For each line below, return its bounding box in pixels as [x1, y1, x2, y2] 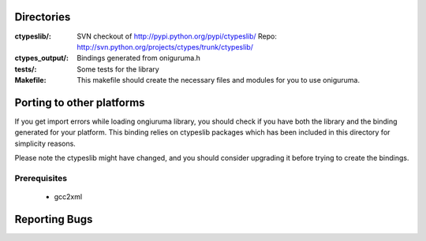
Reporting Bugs [14, 213, 93, 226]
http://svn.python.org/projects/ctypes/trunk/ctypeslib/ [77, 42, 254, 51]
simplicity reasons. [14, 139, 77, 148]
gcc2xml [54, 192, 83, 202]
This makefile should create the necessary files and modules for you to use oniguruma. [77, 76, 361, 85]
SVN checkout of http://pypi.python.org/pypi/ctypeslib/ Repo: [77, 32, 278, 41]
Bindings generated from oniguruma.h [77, 54, 201, 63]
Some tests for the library [77, 64, 159, 74]
